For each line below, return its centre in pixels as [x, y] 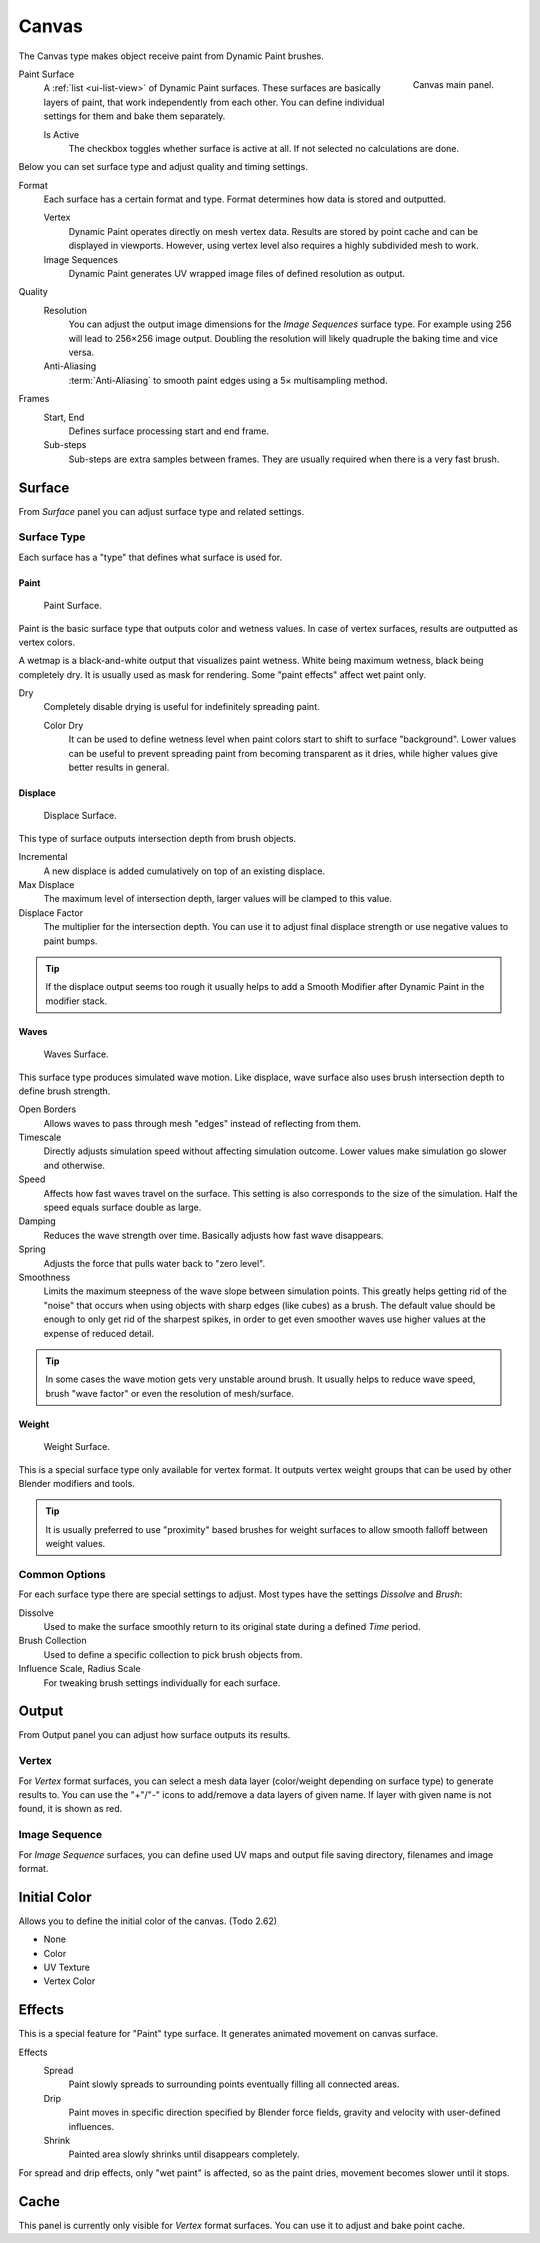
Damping [37, 1221]
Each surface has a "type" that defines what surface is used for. [150, 557]
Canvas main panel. [453, 84]
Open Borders [47, 1109]
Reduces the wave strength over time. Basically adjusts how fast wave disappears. [213, 1235]
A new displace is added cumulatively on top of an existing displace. [184, 871]
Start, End [64, 417]
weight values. [75, 1544]
